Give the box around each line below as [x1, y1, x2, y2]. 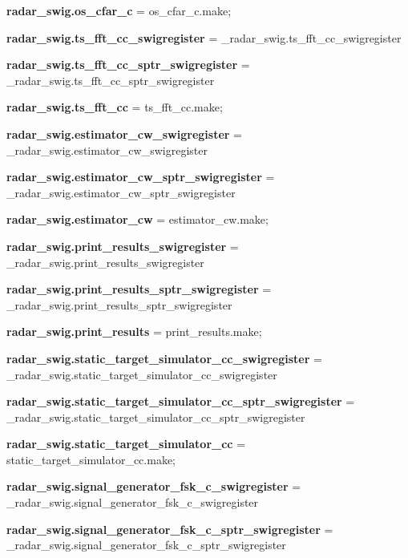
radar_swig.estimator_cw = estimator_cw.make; [6, 211, 269, 228]
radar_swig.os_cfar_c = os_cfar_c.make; [6, 2, 232, 18]
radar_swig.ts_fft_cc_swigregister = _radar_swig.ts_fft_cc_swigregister [6, 29, 402, 46]
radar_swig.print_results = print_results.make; [6, 323, 262, 340]
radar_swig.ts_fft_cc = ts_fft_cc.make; [6, 99, 223, 115]
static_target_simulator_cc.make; [6, 451, 176, 467]
